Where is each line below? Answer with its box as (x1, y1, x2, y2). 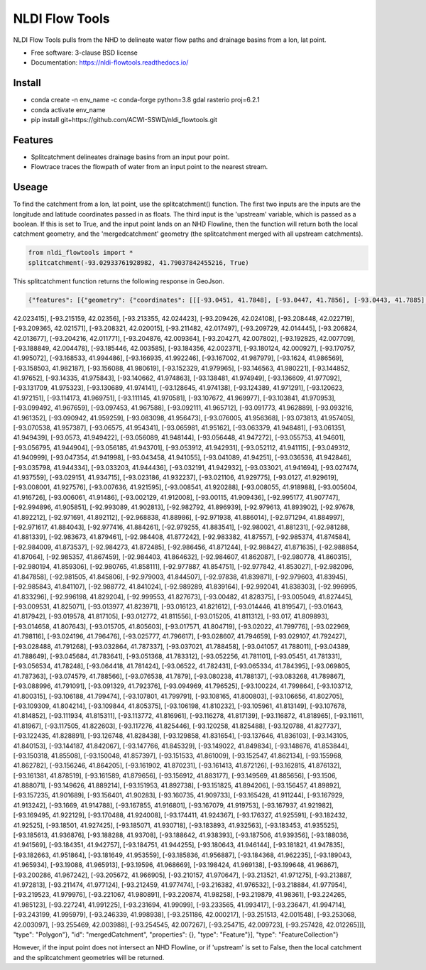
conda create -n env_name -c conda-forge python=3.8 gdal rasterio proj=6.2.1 (31, 96, 260, 104)
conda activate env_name (31, 105, 106, 114)
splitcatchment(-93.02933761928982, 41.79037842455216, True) (28, 258, 249, 266)
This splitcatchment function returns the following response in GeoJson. (13, 277, 225, 285)
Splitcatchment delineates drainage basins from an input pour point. (31, 153, 230, 161)
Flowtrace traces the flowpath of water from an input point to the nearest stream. (31, 163, 268, 171)
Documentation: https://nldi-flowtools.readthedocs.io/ (31, 58, 189, 67)
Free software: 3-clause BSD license (31, 48, 138, 57)
